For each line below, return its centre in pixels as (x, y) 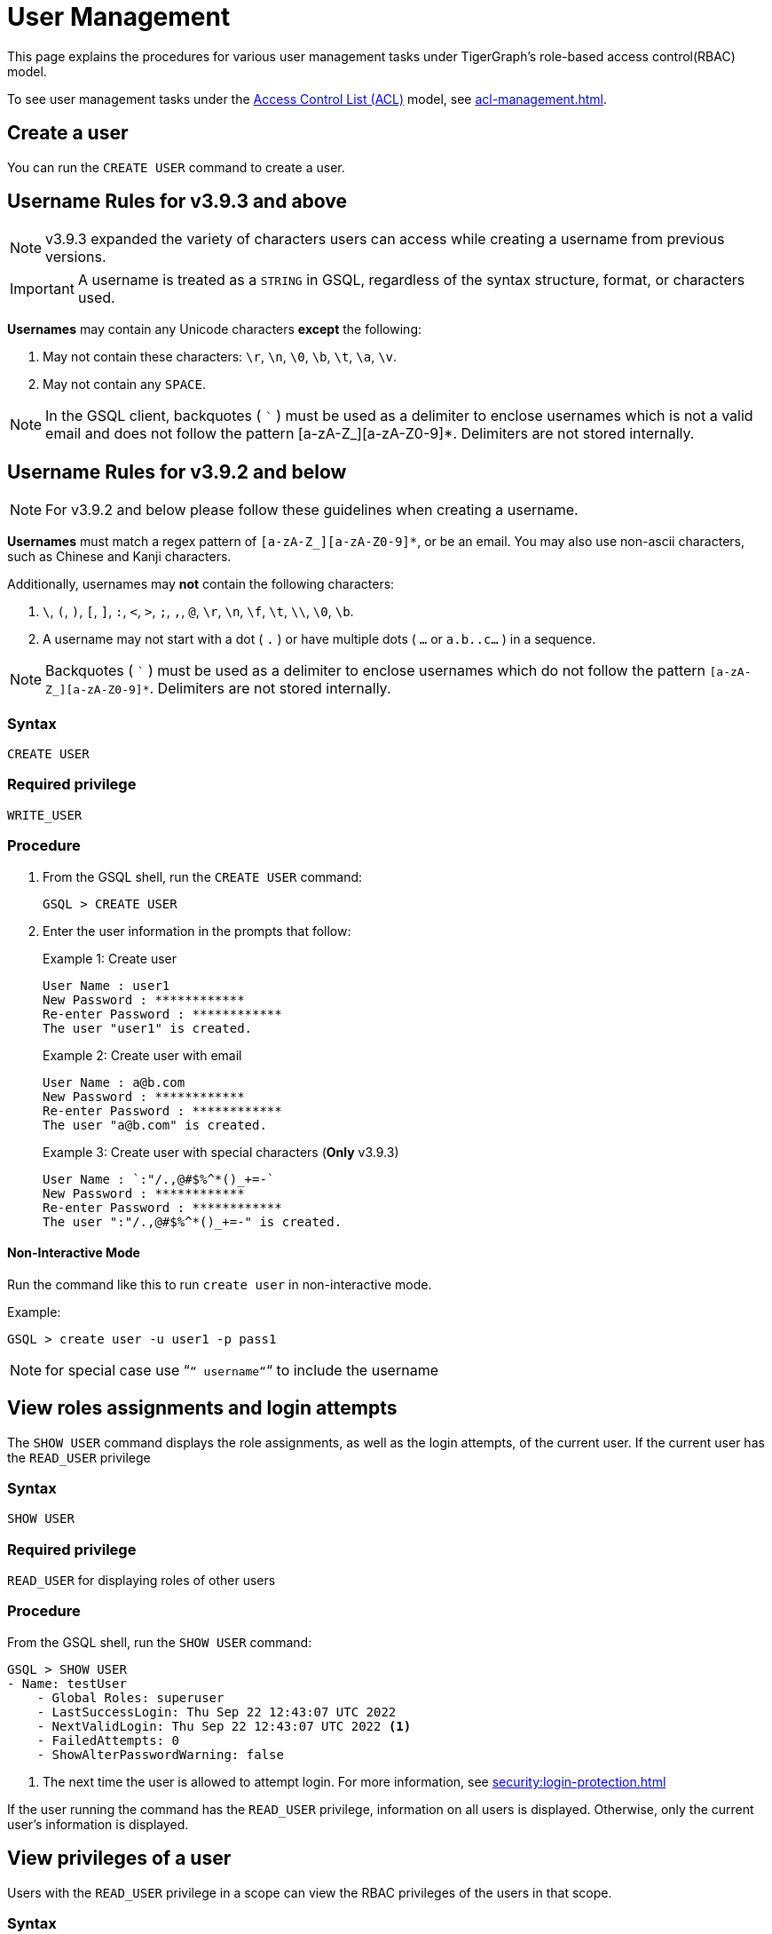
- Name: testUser (67, 1683)
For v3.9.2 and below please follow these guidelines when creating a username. (312, 510)
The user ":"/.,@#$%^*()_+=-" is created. (193, 1221)
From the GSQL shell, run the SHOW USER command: (160, 1642)
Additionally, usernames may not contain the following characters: (201, 584)
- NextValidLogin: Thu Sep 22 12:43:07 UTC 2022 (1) (224, 1726)
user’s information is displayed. (98, 1824)
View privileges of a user (119, 1859)
